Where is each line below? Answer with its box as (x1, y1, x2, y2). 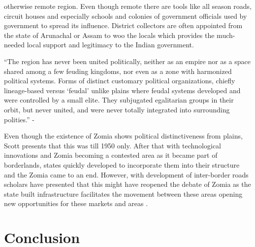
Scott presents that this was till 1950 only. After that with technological (4, 140, 221, 150)
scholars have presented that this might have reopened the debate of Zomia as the (4, 179, 251, 189)
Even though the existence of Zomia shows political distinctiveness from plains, (4, 131, 243, 141)
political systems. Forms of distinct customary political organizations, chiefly (4, 75, 235, 86)
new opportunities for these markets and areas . (4, 198, 148, 209)
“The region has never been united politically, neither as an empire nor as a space (4, 56, 251, 66)
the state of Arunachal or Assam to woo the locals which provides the (4, 30, 215, 40)
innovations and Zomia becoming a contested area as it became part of (4, 150, 218, 160)
